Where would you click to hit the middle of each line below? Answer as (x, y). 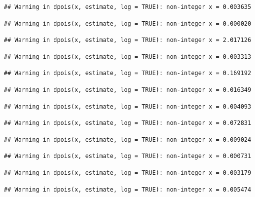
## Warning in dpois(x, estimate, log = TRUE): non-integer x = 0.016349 (128, 90)
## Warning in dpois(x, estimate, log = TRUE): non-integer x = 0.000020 (128, 23)
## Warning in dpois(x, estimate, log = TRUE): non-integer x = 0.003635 (128, 7)
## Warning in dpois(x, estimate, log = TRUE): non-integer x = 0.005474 (128, 189)
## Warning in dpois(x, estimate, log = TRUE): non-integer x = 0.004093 (128, 106)
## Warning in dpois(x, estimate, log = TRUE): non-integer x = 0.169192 (128, 73)
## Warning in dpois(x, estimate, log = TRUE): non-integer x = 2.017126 (128, 40)
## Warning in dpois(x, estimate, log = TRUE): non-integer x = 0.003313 (128, 57)
